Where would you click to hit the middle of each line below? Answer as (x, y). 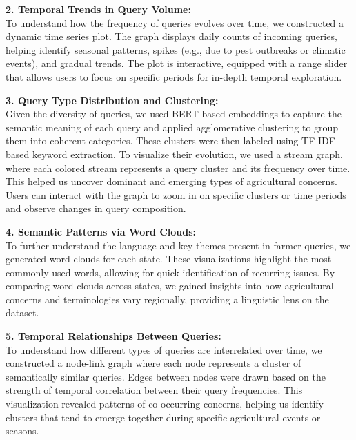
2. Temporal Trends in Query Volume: (98, 9)
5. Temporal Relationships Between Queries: (113, 336)
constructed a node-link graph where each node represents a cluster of (154, 363)
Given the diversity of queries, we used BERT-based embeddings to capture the (174, 114)
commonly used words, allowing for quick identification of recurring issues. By (170, 272)
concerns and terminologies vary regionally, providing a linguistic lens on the (167, 299)
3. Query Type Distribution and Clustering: (112, 100)
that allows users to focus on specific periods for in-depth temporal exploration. (174, 76)
